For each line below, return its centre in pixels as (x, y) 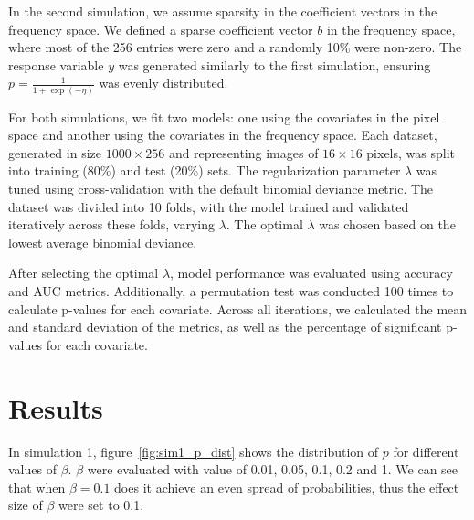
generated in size (55, 152)
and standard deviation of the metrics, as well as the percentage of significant (225, 327)
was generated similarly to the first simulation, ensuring (274, 64)
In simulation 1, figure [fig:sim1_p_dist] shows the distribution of (194, 451)
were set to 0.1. (101, 505)
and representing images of (243, 152)
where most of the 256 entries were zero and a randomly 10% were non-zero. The (235, 47)
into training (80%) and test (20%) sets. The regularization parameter (205, 170)
